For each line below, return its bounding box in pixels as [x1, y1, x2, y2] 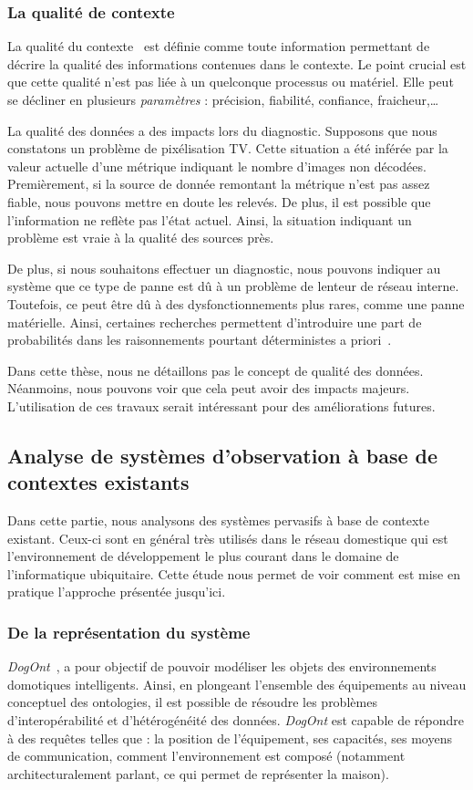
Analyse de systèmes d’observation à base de [7, 441, 438, 469]
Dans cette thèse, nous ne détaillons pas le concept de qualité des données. [7, 360, 424, 379]
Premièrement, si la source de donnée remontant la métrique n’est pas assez [7, 174, 430, 193]
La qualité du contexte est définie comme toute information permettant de [7, 36, 430, 56]
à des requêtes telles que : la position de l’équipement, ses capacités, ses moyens [7, 728, 452, 747]
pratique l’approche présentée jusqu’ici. [7, 582, 226, 601]
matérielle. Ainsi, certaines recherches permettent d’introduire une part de [7, 312, 422, 331]
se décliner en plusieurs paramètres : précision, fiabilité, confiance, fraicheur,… [7, 90, 439, 109]
